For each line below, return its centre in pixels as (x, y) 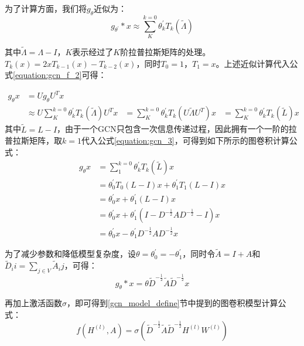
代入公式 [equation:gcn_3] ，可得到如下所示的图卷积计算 (185, 140)
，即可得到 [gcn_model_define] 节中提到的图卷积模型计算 (173, 303)
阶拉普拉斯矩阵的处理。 (165, 52)
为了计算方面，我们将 (46, 8)
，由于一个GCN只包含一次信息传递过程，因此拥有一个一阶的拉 (177, 129)
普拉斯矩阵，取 (33, 140)
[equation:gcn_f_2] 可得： (60, 75)
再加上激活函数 (33, 303)
